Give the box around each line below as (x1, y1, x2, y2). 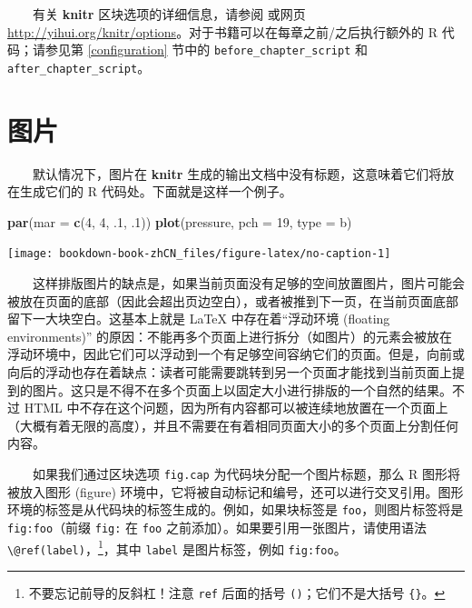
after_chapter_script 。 (7, 57, 151, 76)
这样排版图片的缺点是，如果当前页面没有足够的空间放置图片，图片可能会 (33, 274, 465, 293)
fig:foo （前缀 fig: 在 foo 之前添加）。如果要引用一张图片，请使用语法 (7, 517, 427, 536)
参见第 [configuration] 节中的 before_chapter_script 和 (44, 40, 368, 59)
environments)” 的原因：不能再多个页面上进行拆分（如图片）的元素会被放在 (7, 326, 453, 345)
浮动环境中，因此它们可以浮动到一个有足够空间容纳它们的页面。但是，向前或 (7, 344, 465, 364)
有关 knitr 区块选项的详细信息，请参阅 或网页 (33, 5, 306, 23)
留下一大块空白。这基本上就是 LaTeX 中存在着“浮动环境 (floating (7, 309, 390, 328)
